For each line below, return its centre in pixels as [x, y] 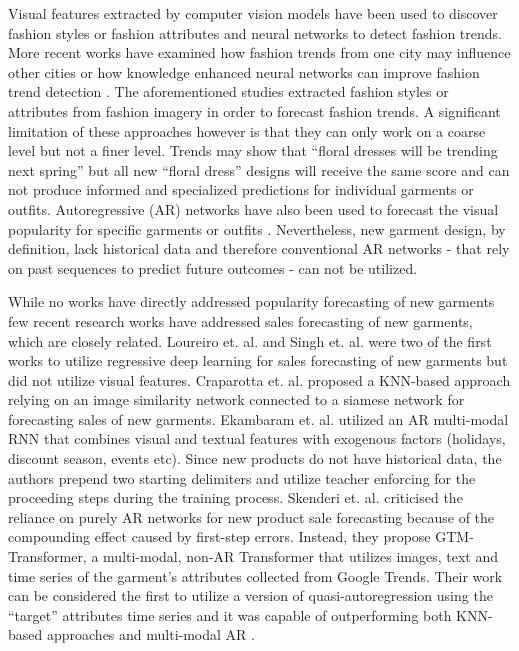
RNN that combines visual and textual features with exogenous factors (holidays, [257, 438]
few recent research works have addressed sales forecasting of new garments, [240, 320]
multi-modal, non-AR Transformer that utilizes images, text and [300, 556]
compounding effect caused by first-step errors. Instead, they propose [219, 536]
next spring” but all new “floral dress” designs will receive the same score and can [259, 169]
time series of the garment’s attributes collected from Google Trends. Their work [255, 575]
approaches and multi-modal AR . [150, 634]
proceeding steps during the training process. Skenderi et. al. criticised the [235, 497]
